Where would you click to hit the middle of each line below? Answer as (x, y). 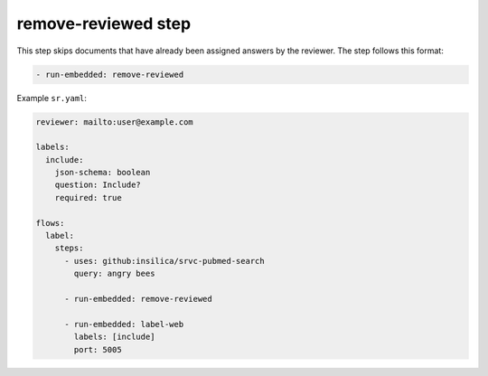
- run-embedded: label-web (124, 324)
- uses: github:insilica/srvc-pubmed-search (165, 261)
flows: (50, 223)
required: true (88, 197)
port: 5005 (98, 349)
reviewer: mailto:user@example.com (114, 122)
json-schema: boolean (103, 173)
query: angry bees (114, 274)
